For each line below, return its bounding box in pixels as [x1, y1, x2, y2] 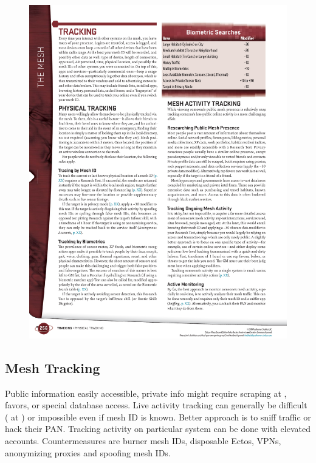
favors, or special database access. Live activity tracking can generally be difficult [5, 399, 307, 411]
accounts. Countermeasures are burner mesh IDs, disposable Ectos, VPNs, [5, 434, 281, 447]
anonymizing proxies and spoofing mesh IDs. [5, 446, 171, 459]
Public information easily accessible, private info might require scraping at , [5, 386, 287, 399]
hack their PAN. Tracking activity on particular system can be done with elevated [5, 422, 311, 435]
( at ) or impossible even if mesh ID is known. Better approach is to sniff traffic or [5, 410, 311, 423]
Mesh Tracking [5, 358, 100, 377]
